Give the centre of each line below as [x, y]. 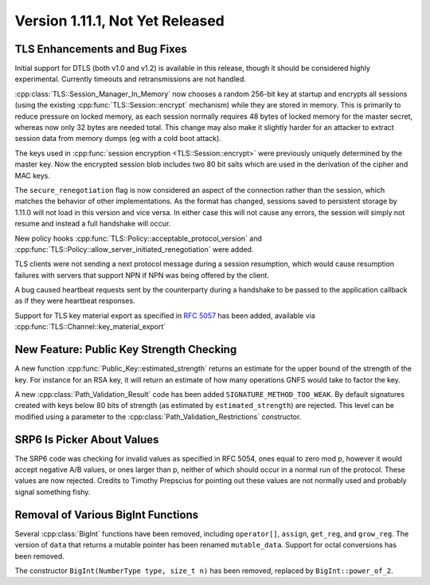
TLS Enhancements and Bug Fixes [101, 49]
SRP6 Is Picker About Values [87, 440]
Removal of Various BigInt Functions [107, 514]
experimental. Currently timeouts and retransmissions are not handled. [131, 79]
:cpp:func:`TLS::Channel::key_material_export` [90, 327]
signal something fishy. [53, 492]
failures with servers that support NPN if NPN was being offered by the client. [142, 275]
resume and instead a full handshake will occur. [93, 224]
